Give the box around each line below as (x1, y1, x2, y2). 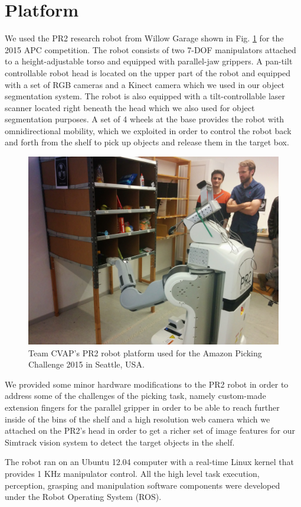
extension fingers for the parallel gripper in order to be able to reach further (5, 401, 280, 414)
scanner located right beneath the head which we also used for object (5, 101, 255, 113)
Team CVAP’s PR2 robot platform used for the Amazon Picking (28, 346, 262, 359)
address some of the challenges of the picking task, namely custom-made (5, 389, 266, 402)
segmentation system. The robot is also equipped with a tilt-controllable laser (5, 90, 286, 102)
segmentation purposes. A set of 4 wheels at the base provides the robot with (5, 113, 284, 125)
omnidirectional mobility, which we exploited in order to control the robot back (5, 124, 292, 136)
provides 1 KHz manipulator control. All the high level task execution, (5, 467, 260, 479)
